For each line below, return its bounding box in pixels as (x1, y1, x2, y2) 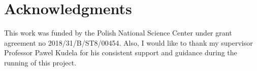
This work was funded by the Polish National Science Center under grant (4, 27, 232, 38)
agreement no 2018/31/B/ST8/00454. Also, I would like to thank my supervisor (4, 37, 253, 48)
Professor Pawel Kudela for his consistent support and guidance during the (4, 47, 237, 58)
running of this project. (4, 57, 77, 67)
